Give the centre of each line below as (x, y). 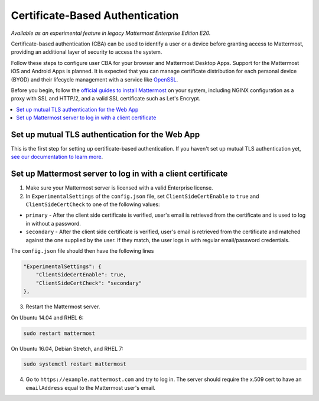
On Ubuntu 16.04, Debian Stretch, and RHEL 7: (67, 348)
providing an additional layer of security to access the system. (87, 52)
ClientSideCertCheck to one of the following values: (93, 204)
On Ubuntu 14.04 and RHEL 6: (47, 317)
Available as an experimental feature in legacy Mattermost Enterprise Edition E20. (111, 33)
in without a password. (53, 223)
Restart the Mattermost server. (63, 307)
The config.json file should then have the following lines (82, 251)
